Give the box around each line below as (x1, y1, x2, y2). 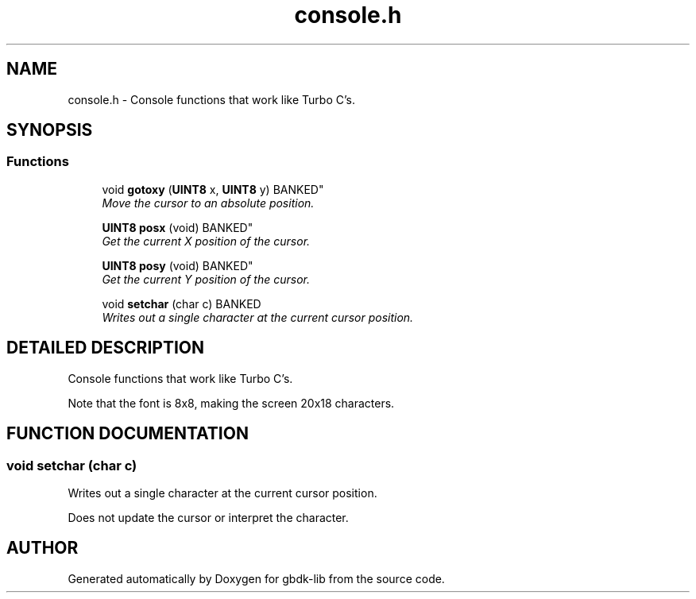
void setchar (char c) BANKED (102, 296, 261, 311)
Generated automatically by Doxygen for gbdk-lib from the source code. (68, 571, 445, 585)
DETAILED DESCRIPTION (6, 338, 205, 358)
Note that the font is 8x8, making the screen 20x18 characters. (68, 396, 395, 410)
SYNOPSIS (6, 120, 93, 141)
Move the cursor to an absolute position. (102, 195, 315, 210)
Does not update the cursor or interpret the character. (68, 510, 349, 524)
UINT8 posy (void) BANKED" (102, 258, 253, 272)
